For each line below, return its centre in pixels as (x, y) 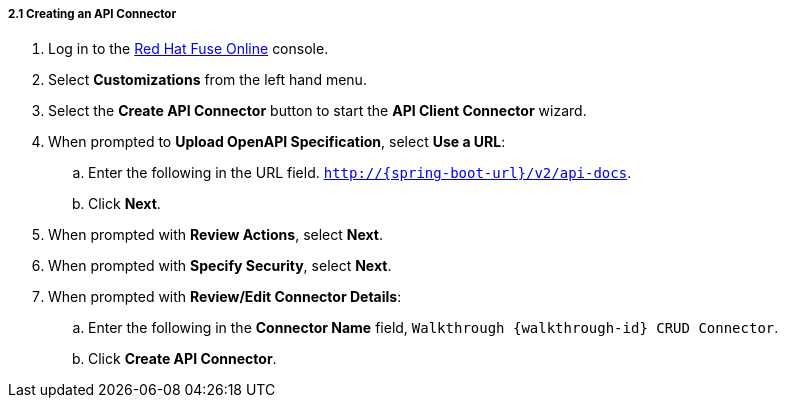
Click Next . (124, 204)
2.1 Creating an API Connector (92, 14)
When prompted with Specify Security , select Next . (220, 266)
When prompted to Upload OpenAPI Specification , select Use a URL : (277, 142)
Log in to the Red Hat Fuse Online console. (188, 49)
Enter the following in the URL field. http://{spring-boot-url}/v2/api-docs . (360, 173)
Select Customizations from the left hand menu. (207, 80)
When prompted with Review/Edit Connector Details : (225, 297)
